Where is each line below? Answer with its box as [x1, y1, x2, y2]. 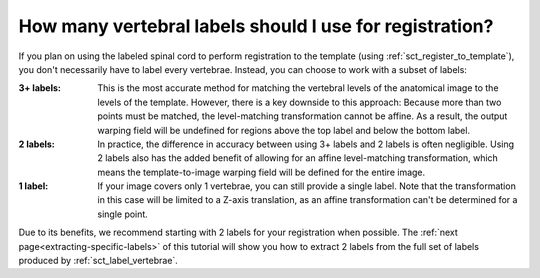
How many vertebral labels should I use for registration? [18, 15, 494, 37]
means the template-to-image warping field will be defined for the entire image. [97, 166, 426, 178]
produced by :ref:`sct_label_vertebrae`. [18, 255, 179, 267]
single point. [97, 208, 149, 220]
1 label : [18, 180, 49, 192]
